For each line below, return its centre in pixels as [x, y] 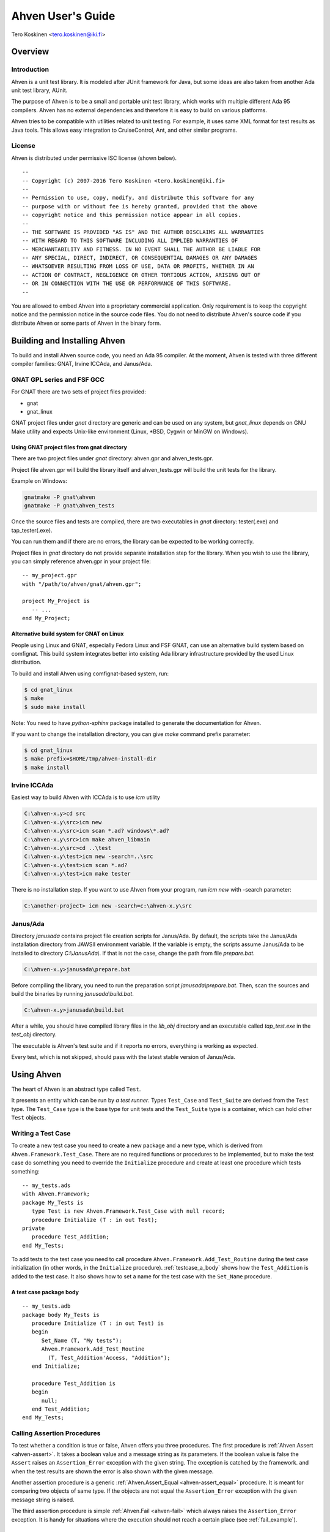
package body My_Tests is [61, 1315]
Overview [30, 52]
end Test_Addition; [61, 1409]
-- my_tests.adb [46, 1306]
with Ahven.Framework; [56, 1194]
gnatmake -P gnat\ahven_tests [69, 506]
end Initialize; [56, 1366]
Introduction [30, 69]
